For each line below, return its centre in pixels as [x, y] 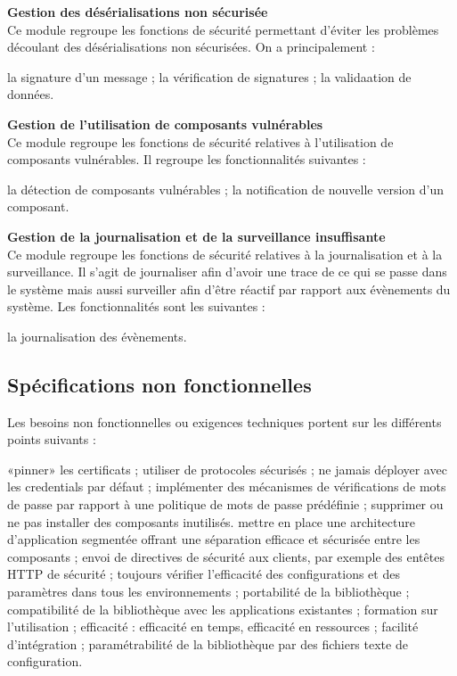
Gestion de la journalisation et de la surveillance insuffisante [196, 236]
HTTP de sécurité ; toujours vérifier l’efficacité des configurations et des [204, 574]
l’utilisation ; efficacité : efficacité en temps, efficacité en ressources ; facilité [213, 627]
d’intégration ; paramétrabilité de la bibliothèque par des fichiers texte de [208, 643]
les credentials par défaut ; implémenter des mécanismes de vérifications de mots [227, 486]
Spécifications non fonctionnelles [159, 384]
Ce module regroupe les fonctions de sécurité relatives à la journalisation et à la [225, 254]
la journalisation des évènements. [97, 336]
